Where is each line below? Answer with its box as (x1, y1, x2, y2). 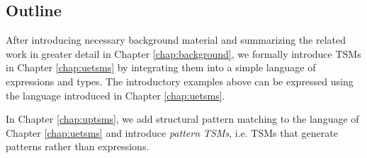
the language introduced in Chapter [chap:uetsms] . (6, 87, 225, 102)
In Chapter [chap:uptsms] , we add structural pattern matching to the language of (6, 111, 359, 126)
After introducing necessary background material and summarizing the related (6, 32, 346, 47)
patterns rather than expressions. (6, 139, 149, 154)
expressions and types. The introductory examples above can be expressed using (6, 73, 354, 88)
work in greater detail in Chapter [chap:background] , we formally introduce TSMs (6, 46, 361, 61)
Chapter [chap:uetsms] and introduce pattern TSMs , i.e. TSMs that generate (6, 125, 338, 140)
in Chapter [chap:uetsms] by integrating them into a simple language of (6, 60, 316, 75)
